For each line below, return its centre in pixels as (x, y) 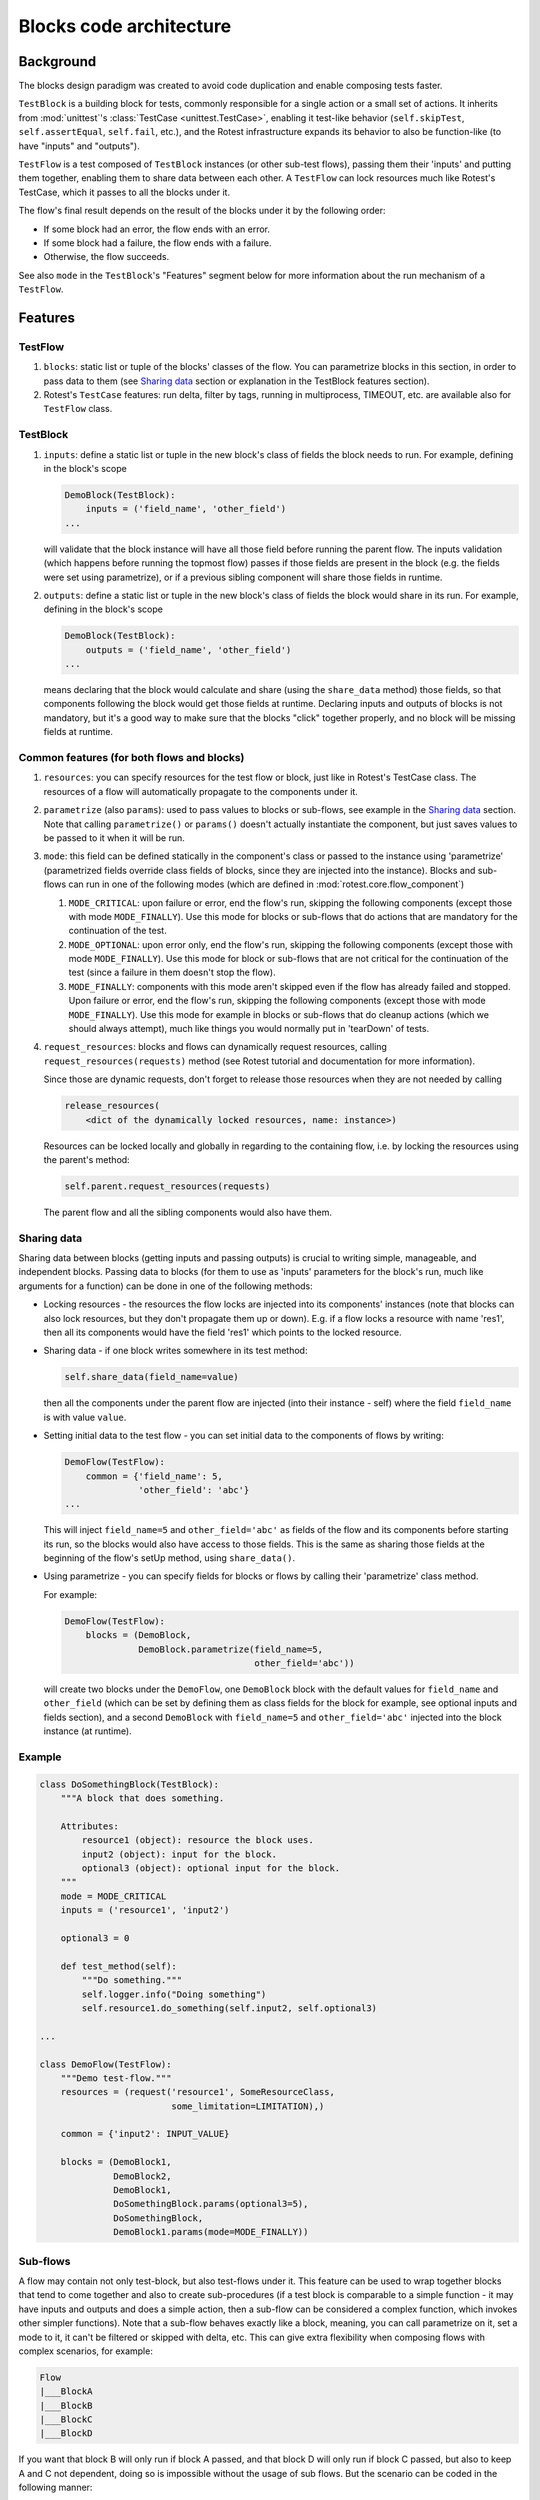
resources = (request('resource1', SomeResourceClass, (197, 2092)
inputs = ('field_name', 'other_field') (186, 509)
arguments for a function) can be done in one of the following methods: (166, 1286)
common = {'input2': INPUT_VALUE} (145, 2134)
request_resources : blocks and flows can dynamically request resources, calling (215, 1047)
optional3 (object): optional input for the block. (211, 1868)
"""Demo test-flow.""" (116, 2078)
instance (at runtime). (87, 1731)
